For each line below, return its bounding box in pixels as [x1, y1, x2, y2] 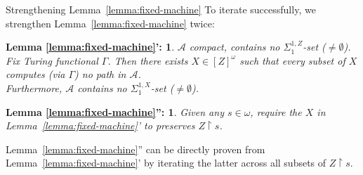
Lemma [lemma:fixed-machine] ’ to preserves [6, 118, 195, 133]
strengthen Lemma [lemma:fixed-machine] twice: [6, 15, 215, 30]
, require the [250, 104, 302, 119]
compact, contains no [189, 39, 280, 54]
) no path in [74, 67, 126, 82]
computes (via [6, 67, 65, 82]
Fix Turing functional [6, 53, 98, 67]
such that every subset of [239, 53, 345, 67]
